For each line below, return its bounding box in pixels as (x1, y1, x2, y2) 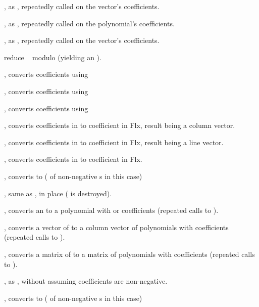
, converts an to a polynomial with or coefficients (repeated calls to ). (4, 205, 219, 215)
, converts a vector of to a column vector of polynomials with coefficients (4, 222, 229, 232)
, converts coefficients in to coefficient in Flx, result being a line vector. (4, 137, 224, 147)
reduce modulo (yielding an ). (4, 52, 101, 62)
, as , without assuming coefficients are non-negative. (4, 276, 168, 286)
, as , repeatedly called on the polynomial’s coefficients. (4, 18, 175, 28)
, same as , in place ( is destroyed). (4, 188, 112, 198)
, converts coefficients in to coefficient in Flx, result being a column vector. (4, 120, 235, 130)
